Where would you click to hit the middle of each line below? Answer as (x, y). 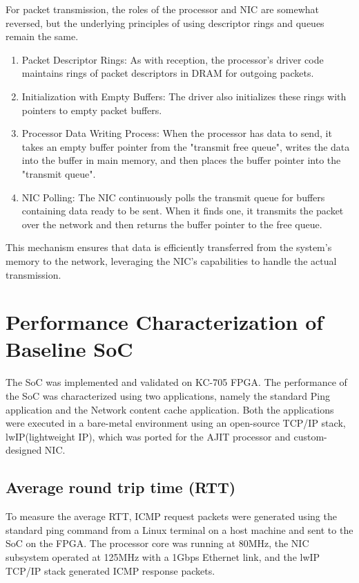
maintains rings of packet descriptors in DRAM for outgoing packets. (168, 73)
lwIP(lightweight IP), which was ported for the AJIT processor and (148, 436)
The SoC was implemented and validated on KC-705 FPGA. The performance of (176, 382)
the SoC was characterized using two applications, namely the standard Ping (168, 396)
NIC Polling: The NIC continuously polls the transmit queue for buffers (173, 197)
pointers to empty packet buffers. (92, 110)
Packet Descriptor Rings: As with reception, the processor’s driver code (173, 59)
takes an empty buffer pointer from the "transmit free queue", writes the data (186, 146)
